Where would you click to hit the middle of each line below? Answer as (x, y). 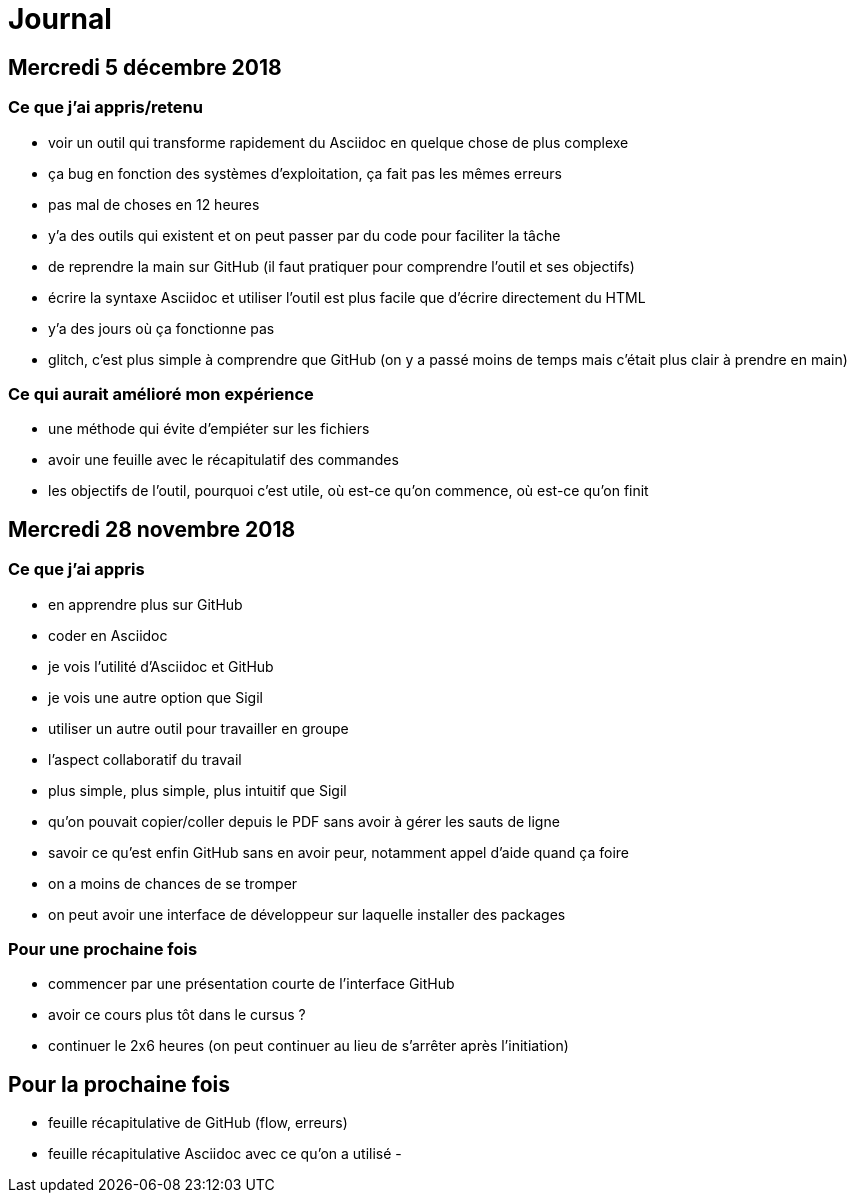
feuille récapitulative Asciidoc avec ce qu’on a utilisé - (225, 1154)
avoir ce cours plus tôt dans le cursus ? (177, 1015)
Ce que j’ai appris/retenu (105, 107)
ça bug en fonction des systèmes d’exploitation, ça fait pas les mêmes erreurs (305, 173)
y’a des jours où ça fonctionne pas (161, 328)
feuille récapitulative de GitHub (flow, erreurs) (198, 1123)
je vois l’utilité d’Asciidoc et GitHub (161, 666)
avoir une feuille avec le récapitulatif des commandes (223, 460)
